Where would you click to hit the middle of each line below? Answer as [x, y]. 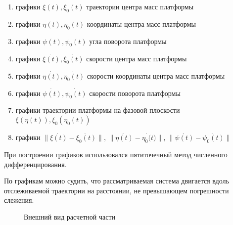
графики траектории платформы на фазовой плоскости [98, 110]
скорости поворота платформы [135, 93]
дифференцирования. [35, 164]
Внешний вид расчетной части [70, 217]
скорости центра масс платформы [137, 58]
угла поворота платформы [128, 41]
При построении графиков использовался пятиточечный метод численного [116, 155]
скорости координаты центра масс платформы [156, 75]
